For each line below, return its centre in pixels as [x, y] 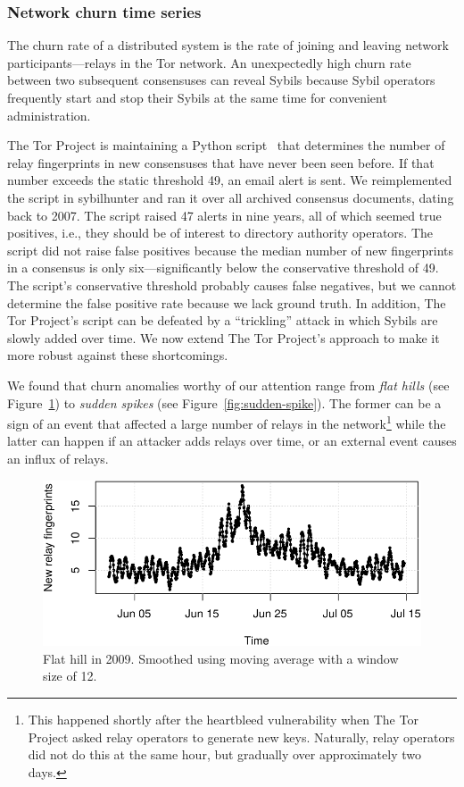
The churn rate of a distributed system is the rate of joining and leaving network [228, 45]
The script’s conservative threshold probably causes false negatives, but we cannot [232, 285]
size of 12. [70, 676]
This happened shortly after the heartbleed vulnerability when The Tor [223, 719]
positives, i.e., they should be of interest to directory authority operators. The [220, 233]
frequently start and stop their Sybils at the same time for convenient [197, 97]
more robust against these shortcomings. [118, 355]
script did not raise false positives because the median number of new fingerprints [231, 250]
